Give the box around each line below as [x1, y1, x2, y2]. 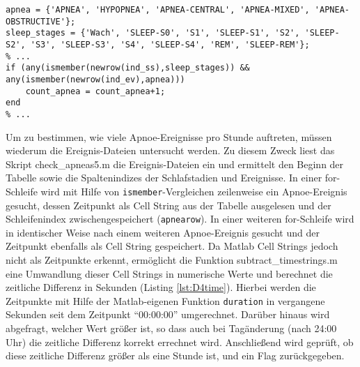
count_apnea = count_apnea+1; [25, 86, 166, 96]
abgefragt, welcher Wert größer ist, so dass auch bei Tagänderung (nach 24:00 [6, 321, 337, 336]
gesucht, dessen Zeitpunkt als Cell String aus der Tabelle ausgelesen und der [6, 197, 331, 212]
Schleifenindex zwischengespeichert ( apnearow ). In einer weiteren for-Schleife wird [6, 211, 354, 226]
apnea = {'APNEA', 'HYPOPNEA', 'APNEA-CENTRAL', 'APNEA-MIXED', [6, 5, 310, 15]
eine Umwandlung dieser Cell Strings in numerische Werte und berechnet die [6, 266, 333, 280]
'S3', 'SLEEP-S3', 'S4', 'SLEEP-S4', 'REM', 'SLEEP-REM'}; [30, 39, 310, 50]
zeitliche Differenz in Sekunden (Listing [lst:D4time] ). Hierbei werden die [6, 280, 316, 294]
